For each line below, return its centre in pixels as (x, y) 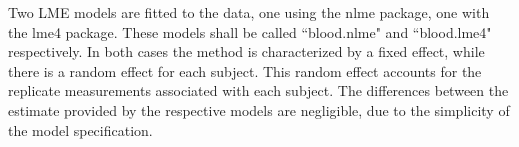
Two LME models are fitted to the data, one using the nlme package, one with (249, 12)
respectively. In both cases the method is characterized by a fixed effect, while (246, 51)
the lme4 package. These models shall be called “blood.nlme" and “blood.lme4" (250, 31)
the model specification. (80, 129)
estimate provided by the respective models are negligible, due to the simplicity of (259, 109)
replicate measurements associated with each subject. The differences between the (258, 90)
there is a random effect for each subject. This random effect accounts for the (245, 70)
